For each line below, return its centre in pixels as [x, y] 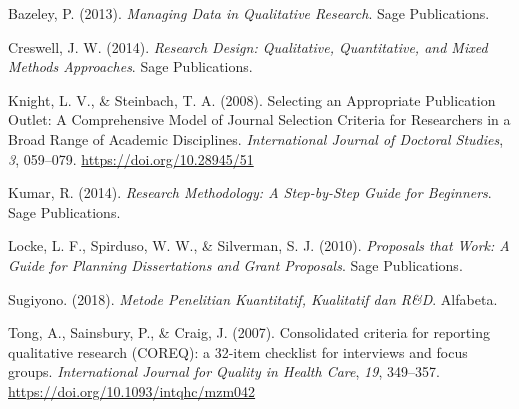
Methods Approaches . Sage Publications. [130, 66]
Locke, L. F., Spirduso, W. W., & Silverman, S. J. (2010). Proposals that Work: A [259, 245]
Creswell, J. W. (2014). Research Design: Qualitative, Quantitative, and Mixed [248, 46]
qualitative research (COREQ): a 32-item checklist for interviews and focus [238, 351]
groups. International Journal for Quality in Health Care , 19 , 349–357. [224, 371]
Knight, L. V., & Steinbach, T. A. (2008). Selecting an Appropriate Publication [252, 99]
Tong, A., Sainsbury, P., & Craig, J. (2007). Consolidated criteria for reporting [249, 332]
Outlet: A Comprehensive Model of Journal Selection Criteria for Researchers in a [259, 119]
